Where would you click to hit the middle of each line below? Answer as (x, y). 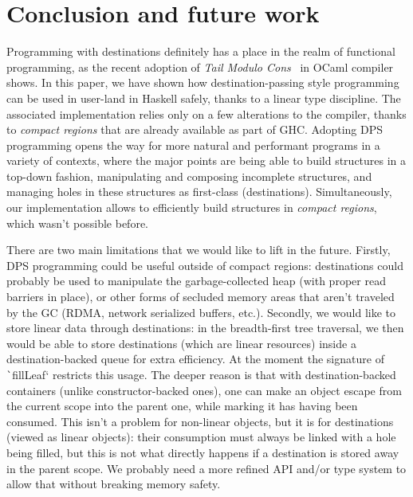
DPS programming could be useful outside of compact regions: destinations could (205, 265)
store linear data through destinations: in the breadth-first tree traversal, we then (205, 328)
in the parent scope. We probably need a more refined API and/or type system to (206, 468)
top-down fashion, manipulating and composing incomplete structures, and (189, 176)
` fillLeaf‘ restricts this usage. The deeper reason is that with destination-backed (201, 374)
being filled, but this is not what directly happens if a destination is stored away (203, 453)
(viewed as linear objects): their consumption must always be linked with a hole (201, 437)
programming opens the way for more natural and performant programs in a (193, 145)
